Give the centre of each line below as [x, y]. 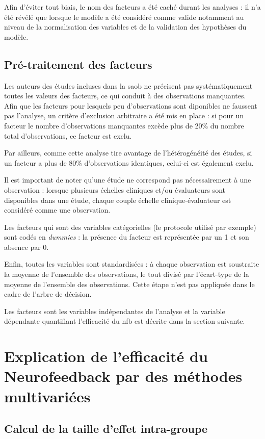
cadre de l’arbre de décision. [48, 294]
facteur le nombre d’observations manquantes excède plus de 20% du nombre [124, 125]
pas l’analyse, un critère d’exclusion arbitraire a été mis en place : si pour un [124, 115]
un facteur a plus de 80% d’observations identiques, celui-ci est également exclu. [129, 162]
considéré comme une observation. [57, 210]
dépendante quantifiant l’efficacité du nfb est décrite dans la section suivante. [125, 321]
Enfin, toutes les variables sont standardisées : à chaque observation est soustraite [132, 264]
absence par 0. [26, 247]
